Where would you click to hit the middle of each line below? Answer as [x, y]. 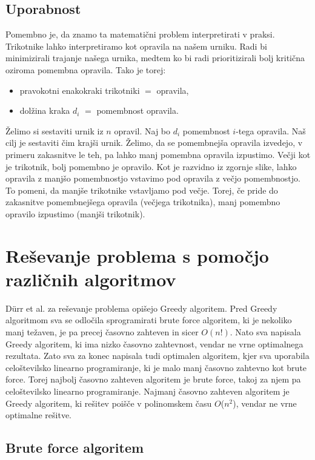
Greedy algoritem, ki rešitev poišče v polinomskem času [109, 403]
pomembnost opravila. [138, 110]
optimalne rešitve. [39, 415]
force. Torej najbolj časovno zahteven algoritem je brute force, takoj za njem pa [153, 379]
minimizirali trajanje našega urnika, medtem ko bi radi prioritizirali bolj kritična [155, 58]
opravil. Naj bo [142, 130]
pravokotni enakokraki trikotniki [80, 90]
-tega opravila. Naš [271, 130]
